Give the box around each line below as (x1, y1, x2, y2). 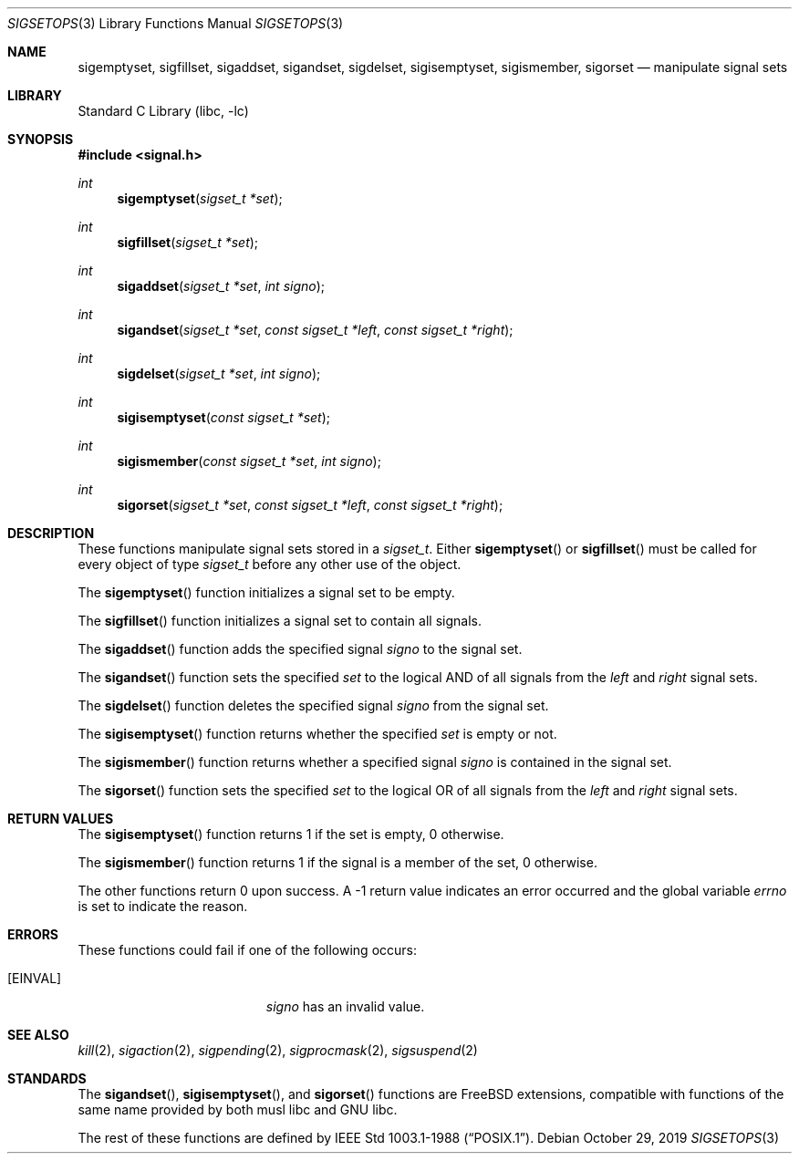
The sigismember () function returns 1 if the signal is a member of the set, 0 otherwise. (78, 855, 597, 870)
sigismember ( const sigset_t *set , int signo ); (117, 453, 381, 469)
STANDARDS (7, 1071, 87, 1086)
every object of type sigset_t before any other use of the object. (78, 556, 462, 572)
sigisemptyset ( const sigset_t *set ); (117, 409, 331, 425)
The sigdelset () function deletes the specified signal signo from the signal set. (78, 698, 549, 713)
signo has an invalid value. (265, 999, 425, 1014)
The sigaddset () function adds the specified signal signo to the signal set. (78, 641, 523, 657)
